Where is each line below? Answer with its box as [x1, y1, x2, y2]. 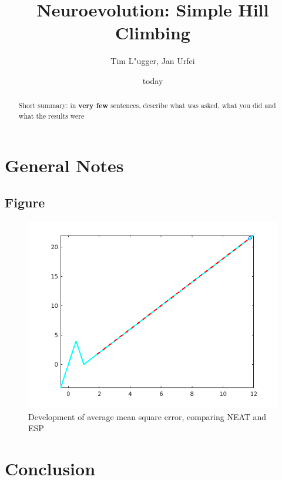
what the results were [18, 110, 85, 120]
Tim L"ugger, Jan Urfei [110, 55, 195, 67]
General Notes [5, 153, 124, 177]
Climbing [115, 21, 190, 45]
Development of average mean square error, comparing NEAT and [28, 410, 267, 422]
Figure [5, 193, 45, 212]
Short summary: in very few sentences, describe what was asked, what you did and [18, 100, 276, 111]
